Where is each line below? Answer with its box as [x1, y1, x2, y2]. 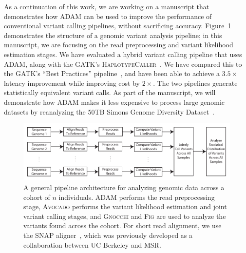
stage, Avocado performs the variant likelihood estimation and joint [23, 201, 227, 212]
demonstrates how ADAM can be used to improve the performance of [4, 11, 212, 21]
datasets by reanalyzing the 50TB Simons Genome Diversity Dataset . [4, 106, 215, 117]
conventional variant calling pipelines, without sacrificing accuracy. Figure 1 [4, 20, 231, 31]
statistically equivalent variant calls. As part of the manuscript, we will [4, 87, 216, 97]
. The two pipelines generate [153, 78, 238, 88]
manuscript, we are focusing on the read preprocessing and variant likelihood [4, 39, 233, 50]
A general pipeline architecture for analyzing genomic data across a [23, 182, 225, 192]
